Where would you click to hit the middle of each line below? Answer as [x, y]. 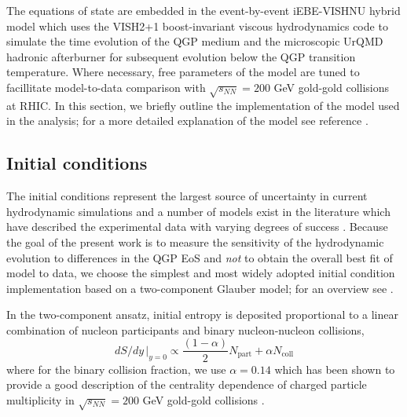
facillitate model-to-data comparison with [106, 87]
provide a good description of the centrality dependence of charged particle [187, 384]
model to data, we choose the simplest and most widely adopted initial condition [201, 273]
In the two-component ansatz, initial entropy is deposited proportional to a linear [202, 315]
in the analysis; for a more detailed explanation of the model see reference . [187, 121]
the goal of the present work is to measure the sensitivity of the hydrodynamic [195, 241]
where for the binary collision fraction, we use [116, 369]
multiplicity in [40, 399]
